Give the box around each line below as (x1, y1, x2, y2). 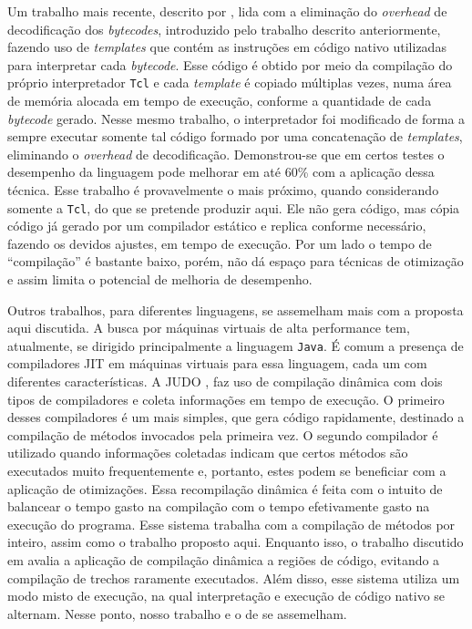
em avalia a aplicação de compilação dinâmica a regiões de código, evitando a (7, 551, 440, 569)
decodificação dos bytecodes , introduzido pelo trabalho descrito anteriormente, (7, 19, 441, 38)
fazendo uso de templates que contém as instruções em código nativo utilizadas (7, 37, 446, 57)
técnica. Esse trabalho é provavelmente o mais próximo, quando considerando (7, 180, 439, 199)
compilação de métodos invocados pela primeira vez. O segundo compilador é (7, 425, 438, 444)
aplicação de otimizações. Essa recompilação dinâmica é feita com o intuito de (7, 479, 443, 498)
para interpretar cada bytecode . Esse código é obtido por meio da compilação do (7, 55, 453, 74)
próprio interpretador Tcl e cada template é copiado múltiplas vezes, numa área (7, 73, 452, 92)
